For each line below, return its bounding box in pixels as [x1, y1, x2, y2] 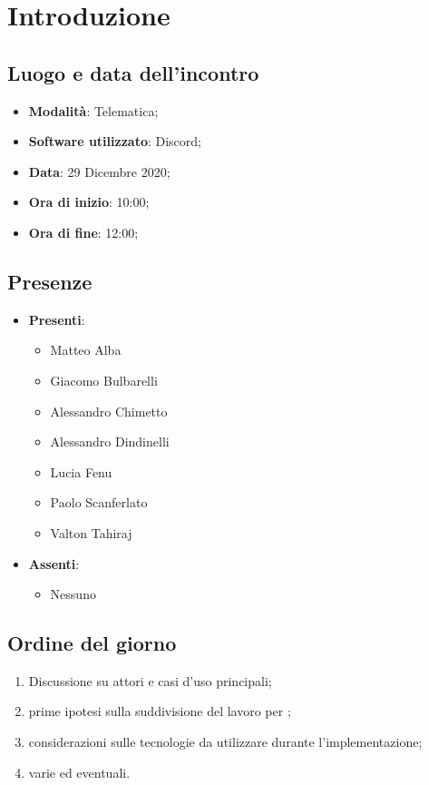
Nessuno [50, 584, 96, 603]
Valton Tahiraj [50, 523, 132, 542]
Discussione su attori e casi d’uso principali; [28, 671, 272, 690]
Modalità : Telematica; [28, 101, 159, 120]
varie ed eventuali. [28, 762, 131, 781]
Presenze [7, 267, 93, 295]
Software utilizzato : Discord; [28, 132, 201, 151]
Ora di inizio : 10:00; [28, 192, 150, 211]
